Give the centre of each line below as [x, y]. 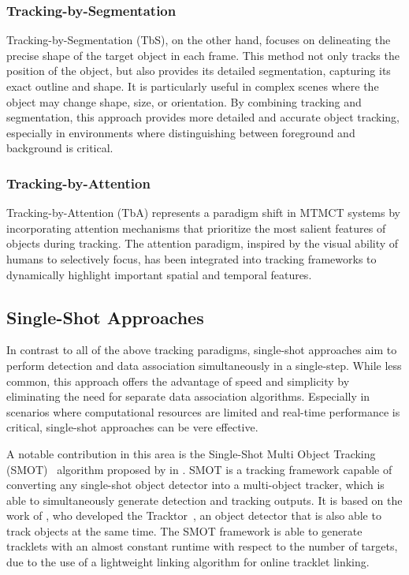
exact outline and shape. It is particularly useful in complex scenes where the [193, 86]
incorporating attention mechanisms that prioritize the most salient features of [196, 228]
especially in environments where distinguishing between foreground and [181, 132]
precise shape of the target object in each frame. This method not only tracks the [203, 55]
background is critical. [60, 148]
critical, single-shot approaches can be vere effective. [132, 427]
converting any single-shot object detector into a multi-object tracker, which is [195, 485]
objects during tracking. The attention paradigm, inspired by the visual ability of [203, 243]
